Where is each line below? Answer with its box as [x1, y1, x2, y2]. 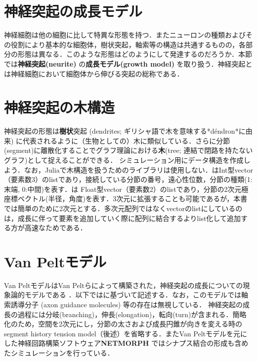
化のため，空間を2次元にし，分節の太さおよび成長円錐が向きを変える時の [4, 319, 242, 329]
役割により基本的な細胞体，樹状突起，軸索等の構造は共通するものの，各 [10, 39, 246, 49]
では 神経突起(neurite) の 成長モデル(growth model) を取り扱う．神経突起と [4, 58, 253, 69]
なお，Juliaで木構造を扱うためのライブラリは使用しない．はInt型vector [24, 164, 253, 175]
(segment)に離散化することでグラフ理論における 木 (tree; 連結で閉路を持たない [4, 145, 253, 155]
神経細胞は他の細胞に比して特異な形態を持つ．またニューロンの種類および [4, 30, 246, 40]
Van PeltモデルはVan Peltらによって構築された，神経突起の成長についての [4, 280, 243, 290]
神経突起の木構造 [4, 97, 115, 117]
